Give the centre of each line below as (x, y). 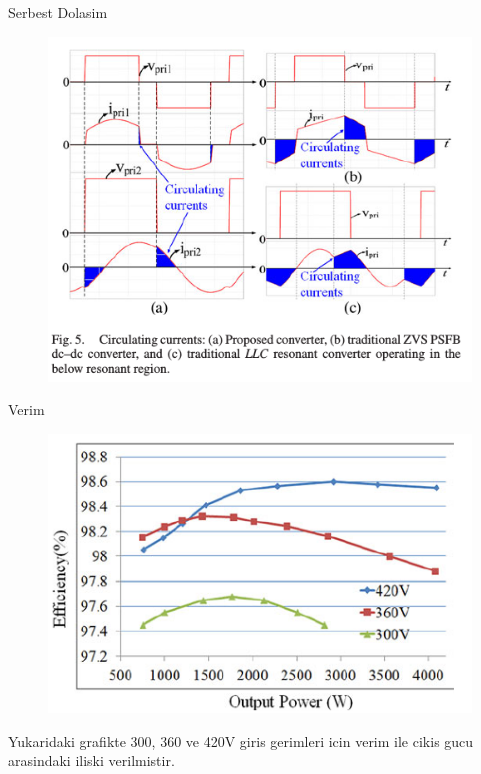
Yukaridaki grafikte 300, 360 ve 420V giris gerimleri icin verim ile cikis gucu (241, 740)
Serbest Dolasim (58, 12)
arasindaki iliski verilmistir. (91, 760)
